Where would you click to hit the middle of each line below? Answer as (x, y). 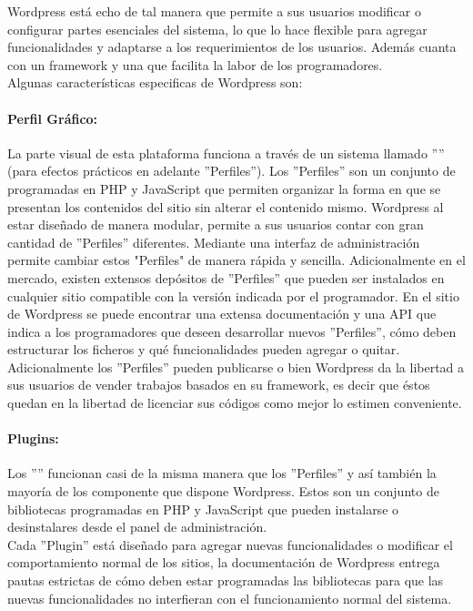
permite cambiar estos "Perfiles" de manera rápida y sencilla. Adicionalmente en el (236, 260)
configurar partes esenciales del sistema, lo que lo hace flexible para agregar (217, 29)
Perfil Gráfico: (53, 118)
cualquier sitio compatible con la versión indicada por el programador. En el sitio (233, 295)
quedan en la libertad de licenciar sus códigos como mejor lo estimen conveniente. (235, 403)
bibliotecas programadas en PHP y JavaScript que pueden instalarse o (203, 509)
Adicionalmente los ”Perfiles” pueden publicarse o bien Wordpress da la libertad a (236, 367)
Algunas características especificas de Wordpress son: (155, 82)
